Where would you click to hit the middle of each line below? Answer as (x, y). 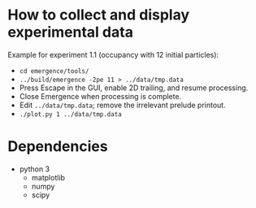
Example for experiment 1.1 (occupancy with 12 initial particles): (113, 54)
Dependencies (58, 147)
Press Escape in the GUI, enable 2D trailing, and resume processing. (134, 88)
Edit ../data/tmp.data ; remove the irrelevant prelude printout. (122, 105)
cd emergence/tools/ (54, 71)
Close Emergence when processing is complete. (100, 96)
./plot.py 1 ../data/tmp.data (71, 114)
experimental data (70, 32)
